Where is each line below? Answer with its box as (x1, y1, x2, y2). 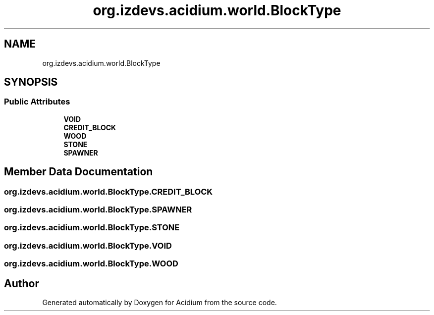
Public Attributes (4, 97, 70, 107)
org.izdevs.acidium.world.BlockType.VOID (4, 240, 172, 251)
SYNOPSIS (4, 76, 58, 89)
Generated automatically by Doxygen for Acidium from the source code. (42, 298, 277, 307)
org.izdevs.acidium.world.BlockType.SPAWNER (4, 205, 192, 215)
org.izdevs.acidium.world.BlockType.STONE (4, 222, 180, 233)
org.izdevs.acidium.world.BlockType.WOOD (4, 259, 178, 269)
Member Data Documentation (4, 165, 153, 178)
